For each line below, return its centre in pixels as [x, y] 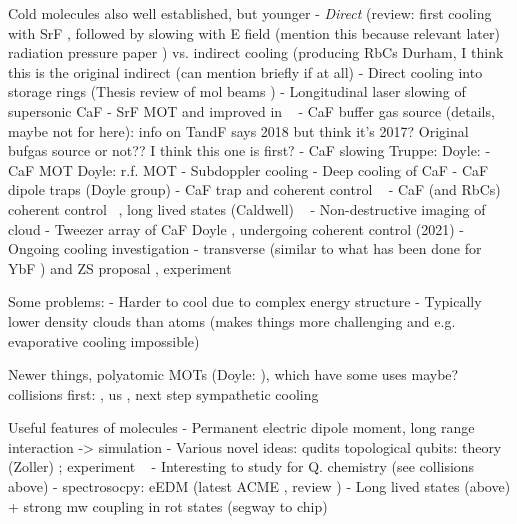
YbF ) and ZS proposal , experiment [120, 267]
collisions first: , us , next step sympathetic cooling [163, 393]
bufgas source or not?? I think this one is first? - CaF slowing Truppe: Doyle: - [249, 150]
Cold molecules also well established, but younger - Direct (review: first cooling [250, 13]
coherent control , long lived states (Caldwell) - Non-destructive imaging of [247, 208]
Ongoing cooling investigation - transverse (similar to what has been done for [245, 248]
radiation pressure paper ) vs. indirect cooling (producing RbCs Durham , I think [256, 52]
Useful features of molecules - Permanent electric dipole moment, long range [241, 427]
